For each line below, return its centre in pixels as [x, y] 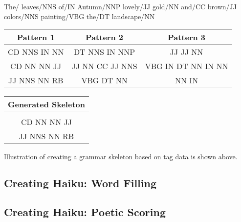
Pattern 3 [187, 37]
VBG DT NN [104, 80]
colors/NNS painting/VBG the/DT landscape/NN [79, 16]
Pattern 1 [36, 37]
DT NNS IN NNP [104, 52]
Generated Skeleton [46, 104]
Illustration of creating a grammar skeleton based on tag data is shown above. [121, 157]
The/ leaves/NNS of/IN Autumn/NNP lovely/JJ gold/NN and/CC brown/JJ [120, 6]
